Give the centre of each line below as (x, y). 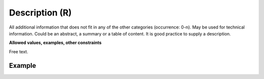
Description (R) (40, 13)
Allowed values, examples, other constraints (55, 43)
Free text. (19, 51)
